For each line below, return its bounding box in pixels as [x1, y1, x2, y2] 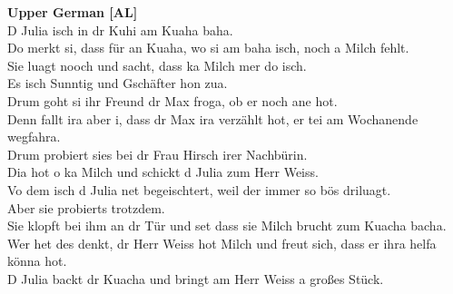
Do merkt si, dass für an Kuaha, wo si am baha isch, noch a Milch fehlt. [7, 38, 409, 57]
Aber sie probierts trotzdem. [7, 198, 165, 217]
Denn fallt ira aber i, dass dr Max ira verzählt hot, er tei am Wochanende [7, 109, 419, 128]
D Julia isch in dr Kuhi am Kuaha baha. [7, 20, 233, 39]
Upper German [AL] [7, 3, 138, 21]
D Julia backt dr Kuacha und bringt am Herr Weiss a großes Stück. [7, 269, 384, 288]
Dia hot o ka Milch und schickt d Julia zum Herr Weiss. [7, 162, 319, 181]
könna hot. [7, 251, 67, 270]
